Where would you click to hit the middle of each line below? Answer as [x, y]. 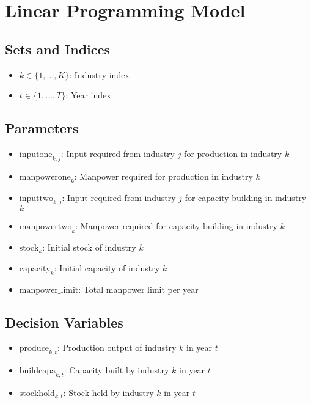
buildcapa [37, 371]
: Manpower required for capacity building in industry [176, 226]
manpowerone [45, 177]
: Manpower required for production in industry [163, 176]
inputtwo [36, 198]
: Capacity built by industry [116, 370]
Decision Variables [64, 322]
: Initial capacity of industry [107, 267]
